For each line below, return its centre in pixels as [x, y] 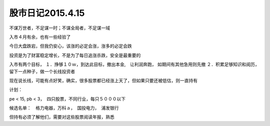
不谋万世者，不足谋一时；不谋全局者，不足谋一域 [59, 28]
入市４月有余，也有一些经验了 [40, 37]
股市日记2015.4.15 [47, 13]
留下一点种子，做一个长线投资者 [42, 71]
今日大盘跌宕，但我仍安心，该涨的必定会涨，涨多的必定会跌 [70, 46]
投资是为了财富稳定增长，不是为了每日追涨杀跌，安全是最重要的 [75, 55]
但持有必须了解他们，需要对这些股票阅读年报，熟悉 [62, 117]
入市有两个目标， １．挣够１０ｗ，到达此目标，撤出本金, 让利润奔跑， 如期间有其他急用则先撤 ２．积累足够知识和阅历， [134, 64]
